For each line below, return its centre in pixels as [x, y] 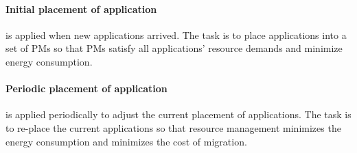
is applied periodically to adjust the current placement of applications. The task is [178, 114]
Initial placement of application [81, 9]
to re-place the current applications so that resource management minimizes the [173, 127]
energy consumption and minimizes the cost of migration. [126, 141]
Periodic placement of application [87, 88]
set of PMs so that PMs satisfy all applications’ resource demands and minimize [174, 48]
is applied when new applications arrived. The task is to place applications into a [176, 34]
